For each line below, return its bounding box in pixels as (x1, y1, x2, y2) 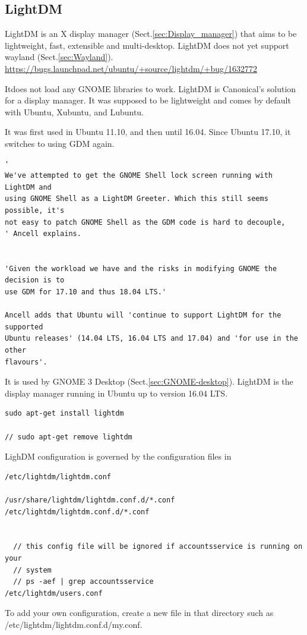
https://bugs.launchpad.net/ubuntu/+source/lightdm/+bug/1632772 (5, 62, 258, 74)
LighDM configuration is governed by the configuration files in (5, 450, 232, 463)
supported (5, 322, 43, 331)
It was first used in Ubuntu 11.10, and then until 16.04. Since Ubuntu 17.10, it (5, 125, 291, 138)
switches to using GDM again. (5, 137, 115, 149)
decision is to (5, 276, 65, 285)
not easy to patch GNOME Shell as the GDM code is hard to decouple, (5, 218, 286, 227)
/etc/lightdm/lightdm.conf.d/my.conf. (5, 618, 143, 630)
